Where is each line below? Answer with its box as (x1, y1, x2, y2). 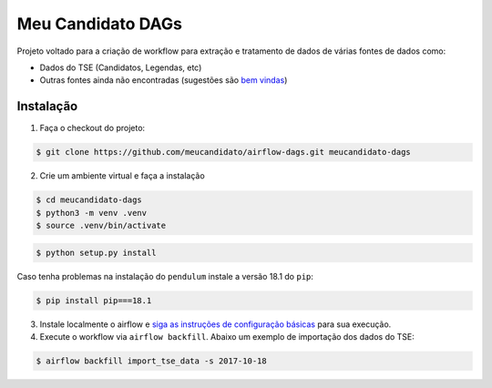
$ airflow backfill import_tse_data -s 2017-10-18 (36, 355, 268, 366)
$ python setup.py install (36, 247, 157, 258)
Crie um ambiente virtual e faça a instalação (39, 170, 205, 181)
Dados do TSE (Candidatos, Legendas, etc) (39, 62, 202, 73)
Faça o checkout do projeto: (39, 123, 146, 134)
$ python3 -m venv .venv (36, 208, 148, 218)
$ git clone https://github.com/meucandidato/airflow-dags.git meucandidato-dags (36, 147, 412, 158)
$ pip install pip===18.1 (36, 295, 152, 305)
